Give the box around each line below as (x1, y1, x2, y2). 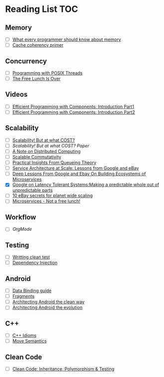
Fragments (12, 293, 35, 299)
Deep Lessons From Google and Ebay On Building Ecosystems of (12, 171, 146, 177)
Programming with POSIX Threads (12, 70, 83, 76)
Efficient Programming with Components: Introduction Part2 (12, 109, 135, 115)
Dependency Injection (12, 260, 58, 266)
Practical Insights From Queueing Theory (12, 160, 97, 166)
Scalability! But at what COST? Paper (12, 143, 89, 149)
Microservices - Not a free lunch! (12, 198, 81, 204)
